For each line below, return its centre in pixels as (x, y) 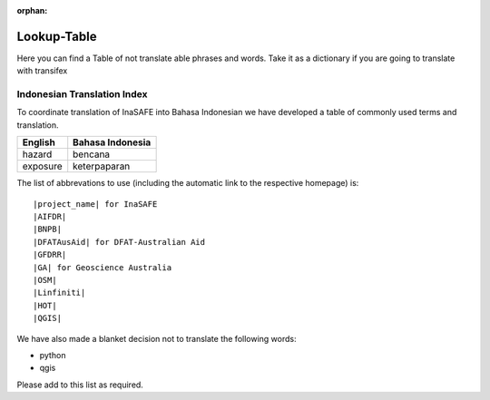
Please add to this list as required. (80, 385)
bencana (92, 154)
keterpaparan (102, 166)
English (39, 142)
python (53, 355)
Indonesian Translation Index (82, 94)
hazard (37, 154)
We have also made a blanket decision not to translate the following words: (157, 338)
